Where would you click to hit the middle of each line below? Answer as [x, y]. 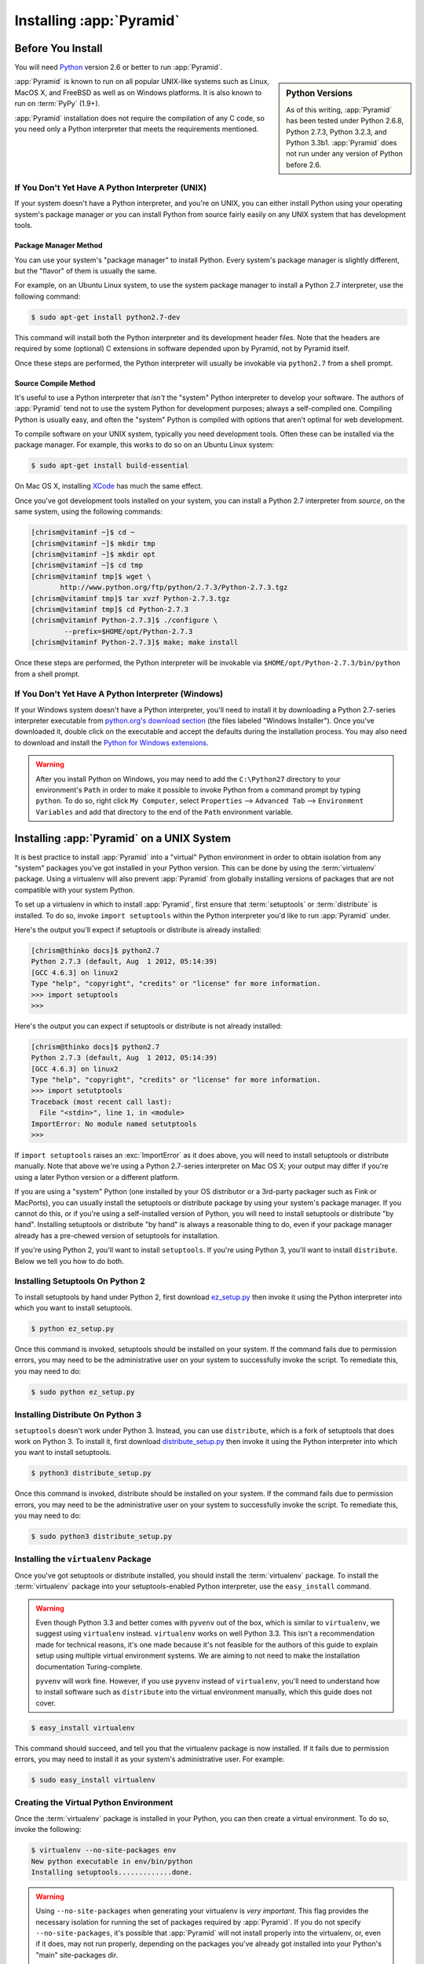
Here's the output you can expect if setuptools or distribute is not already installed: [148, 1026]
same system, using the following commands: [88, 511]
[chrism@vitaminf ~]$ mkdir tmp [93, 543]
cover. [46, 1703]
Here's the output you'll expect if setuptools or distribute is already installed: [138, 930]
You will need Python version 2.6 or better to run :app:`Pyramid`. [119, 68]
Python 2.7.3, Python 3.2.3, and [337, 132]
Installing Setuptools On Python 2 [80, 1281]
